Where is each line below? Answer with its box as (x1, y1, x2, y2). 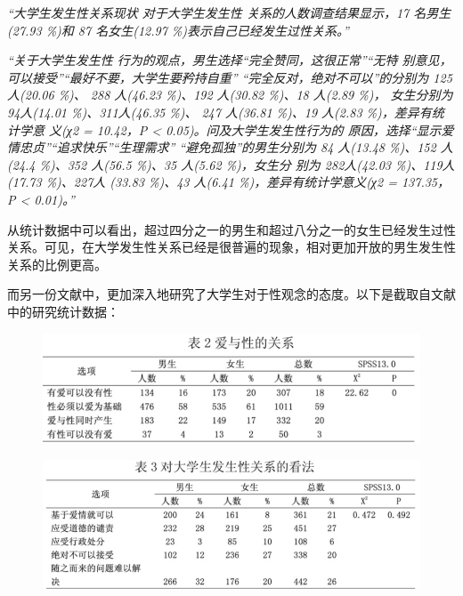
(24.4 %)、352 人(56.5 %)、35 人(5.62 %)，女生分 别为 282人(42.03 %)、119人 (7, 155, 455, 173)
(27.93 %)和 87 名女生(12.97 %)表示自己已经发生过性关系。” (7, 20, 349, 39)
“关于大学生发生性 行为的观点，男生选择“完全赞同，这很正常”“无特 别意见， (7, 51, 452, 69)
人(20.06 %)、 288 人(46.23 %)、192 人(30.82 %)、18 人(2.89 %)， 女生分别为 (7, 85, 453, 104)
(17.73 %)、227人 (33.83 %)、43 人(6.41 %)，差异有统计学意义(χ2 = (7, 173, 397, 191)
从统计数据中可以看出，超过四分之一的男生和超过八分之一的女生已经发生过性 (7, 220, 456, 238)
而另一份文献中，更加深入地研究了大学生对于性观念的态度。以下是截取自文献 (7, 285, 456, 303)
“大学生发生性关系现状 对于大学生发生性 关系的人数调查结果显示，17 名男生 (7, 4, 451, 21)
